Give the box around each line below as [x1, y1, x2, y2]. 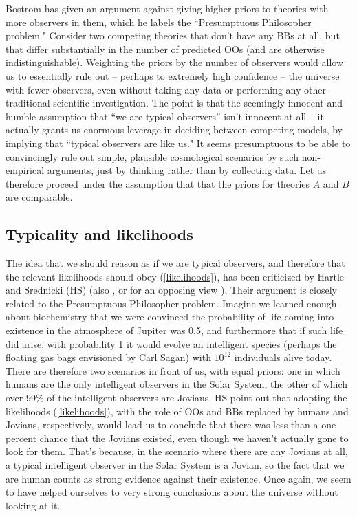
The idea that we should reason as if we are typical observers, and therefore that [6, 256, 345, 270]
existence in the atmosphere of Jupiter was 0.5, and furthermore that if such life [6, 323, 343, 338]
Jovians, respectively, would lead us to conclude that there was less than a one [6, 417, 336, 432]
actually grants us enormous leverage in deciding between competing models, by [6, 122, 343, 137]
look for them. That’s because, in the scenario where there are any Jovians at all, [6, 444, 348, 459]
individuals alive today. [234, 350, 332, 364]
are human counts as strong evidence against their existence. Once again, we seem [6, 471, 351, 485]
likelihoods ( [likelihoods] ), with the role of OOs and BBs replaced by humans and [6, 404, 349, 418]
